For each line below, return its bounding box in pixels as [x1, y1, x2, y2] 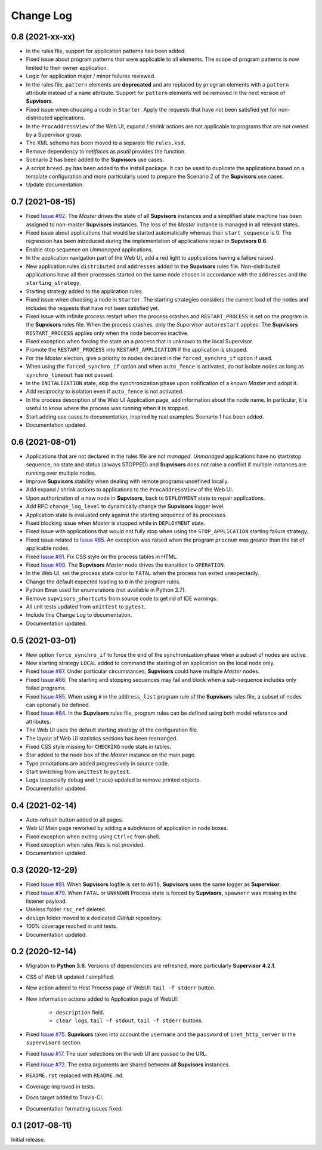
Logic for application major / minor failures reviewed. [26, 72, 156, 80]
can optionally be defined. [26, 701, 91, 708]
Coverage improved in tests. [26, 1083, 95, 1090]
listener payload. [26, 897, 67, 905]
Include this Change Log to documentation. [26, 611, 132, 619]
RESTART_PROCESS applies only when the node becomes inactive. [26, 329, 189, 337]
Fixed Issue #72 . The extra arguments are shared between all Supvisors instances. [26, 1061, 230, 1068]
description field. [55, 1009, 104, 1016]
